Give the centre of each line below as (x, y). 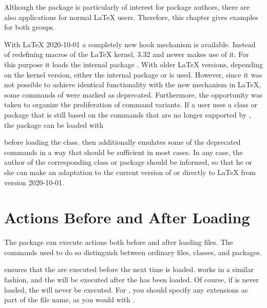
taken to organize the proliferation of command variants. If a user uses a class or (131, 104)
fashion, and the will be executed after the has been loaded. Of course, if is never (132, 279)
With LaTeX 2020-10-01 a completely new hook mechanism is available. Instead (130, 44)
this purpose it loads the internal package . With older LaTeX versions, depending (133, 64)
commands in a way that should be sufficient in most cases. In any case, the (123, 152)
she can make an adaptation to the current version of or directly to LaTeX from (130, 172)
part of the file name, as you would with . (70, 300)
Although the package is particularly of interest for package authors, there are (127, 7)
